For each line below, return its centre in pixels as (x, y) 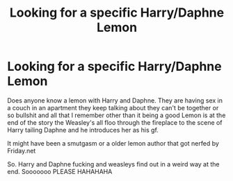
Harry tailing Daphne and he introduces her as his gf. (83, 130)
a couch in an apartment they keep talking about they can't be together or (113, 107)
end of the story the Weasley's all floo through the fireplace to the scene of (115, 122)
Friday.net (22, 150)
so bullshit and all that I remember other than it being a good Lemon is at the (116, 115)
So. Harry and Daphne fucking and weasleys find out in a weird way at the (113, 164)
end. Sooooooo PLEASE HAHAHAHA (60, 171)
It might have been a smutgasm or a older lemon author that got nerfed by (113, 143)
